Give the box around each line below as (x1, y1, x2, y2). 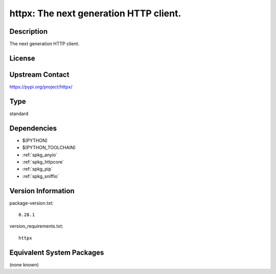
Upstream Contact (9, 70, 70, 79)
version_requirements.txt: (9, 223, 63, 230)
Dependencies (9, 124, 57, 132)
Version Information (9, 187, 75, 195)
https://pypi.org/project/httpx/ (9, 83, 73, 89)
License (9, 54, 35, 62)
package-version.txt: (9, 200, 54, 206)
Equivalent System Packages (9, 248, 104, 257)
